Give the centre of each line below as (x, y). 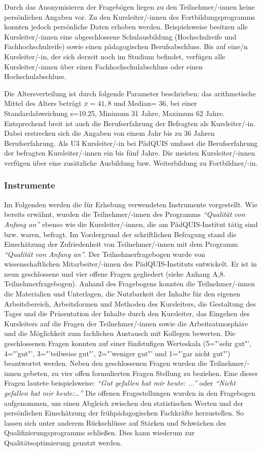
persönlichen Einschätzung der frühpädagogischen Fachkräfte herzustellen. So (124, 413)
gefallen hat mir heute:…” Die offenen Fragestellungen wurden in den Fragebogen (130, 393)
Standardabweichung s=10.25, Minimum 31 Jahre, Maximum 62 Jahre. (115, 113)
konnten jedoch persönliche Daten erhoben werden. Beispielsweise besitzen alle (126, 27)
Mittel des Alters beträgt (43, 103)
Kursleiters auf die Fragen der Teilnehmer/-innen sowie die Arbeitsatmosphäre (126, 323)
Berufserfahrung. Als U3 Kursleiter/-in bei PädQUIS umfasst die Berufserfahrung (131, 143)
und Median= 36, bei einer (155, 103)
